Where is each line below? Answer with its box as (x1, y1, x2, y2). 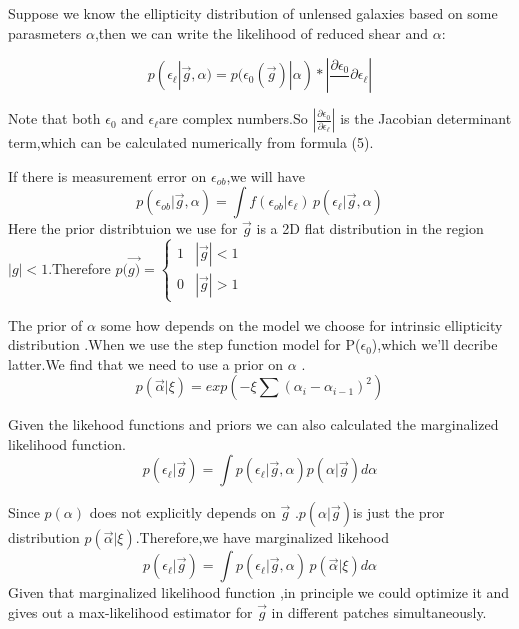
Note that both (8, 108, 101, 129)
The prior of (8, 314, 83, 335)
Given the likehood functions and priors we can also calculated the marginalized (8, 414, 499, 435)
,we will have (226, 165, 305, 186)
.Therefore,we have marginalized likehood (135, 527, 390, 548)
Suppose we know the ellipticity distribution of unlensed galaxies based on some (8, 3, 498, 23)
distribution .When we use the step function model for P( (8, 334, 361, 355)
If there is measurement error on (8, 165, 207, 186)
